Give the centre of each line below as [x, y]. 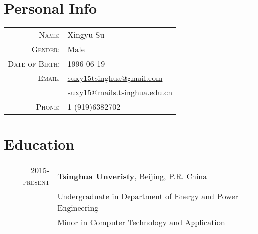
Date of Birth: [34, 64]
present [36, 182]
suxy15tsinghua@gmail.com [115, 78]
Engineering [78, 208]
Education [39, 144]
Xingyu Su [86, 35]
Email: [49, 78]
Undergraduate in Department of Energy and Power [148, 196]
